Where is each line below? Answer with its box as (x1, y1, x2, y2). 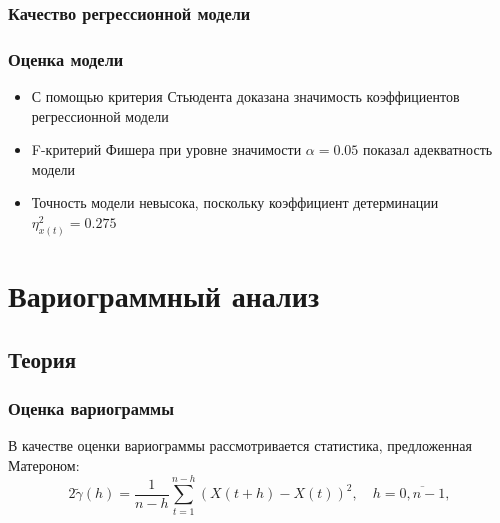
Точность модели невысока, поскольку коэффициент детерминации (31, 192, 439, 213)
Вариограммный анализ (8, 275, 320, 316)
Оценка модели (8, 46, 124, 71)
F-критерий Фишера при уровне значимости (31, 139, 302, 160)
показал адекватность (363, 139, 493, 160)
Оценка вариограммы (8, 395, 174, 420)
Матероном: (8, 454, 80, 475)
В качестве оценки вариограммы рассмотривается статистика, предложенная (8, 435, 472, 456)
